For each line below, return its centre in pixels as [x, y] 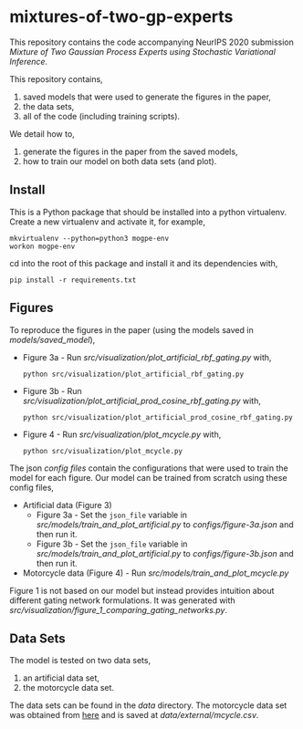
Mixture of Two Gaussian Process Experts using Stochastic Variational [143, 51]
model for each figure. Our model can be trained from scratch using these [148, 477]
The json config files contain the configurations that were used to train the [149, 468]
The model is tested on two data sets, [80, 661]
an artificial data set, [61, 678]
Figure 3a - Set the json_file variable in [112, 515]
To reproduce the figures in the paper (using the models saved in [131, 329]
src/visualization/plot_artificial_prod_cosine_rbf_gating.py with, [142, 401]
